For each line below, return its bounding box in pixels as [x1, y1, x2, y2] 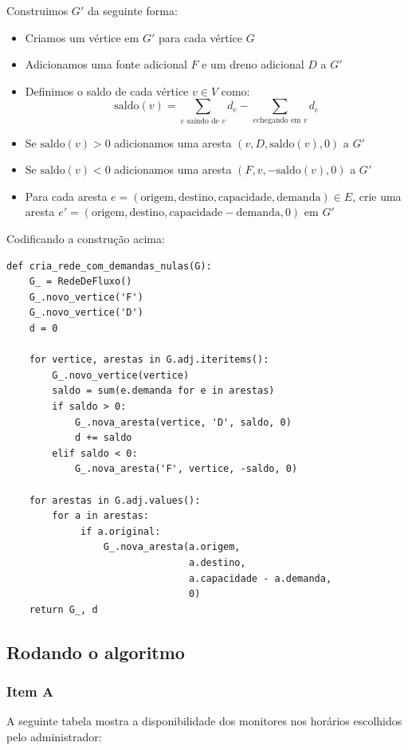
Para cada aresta [25, 187, 108, 204]
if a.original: [80, 525, 161, 537]
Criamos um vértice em [25, 29, 139, 45]
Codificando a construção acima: [6, 230, 165, 247]
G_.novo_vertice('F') [29, 291, 143, 303]
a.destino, [189, 556, 246, 568]
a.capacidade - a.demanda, [189, 572, 332, 584]
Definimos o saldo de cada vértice [25, 82, 189, 99]
